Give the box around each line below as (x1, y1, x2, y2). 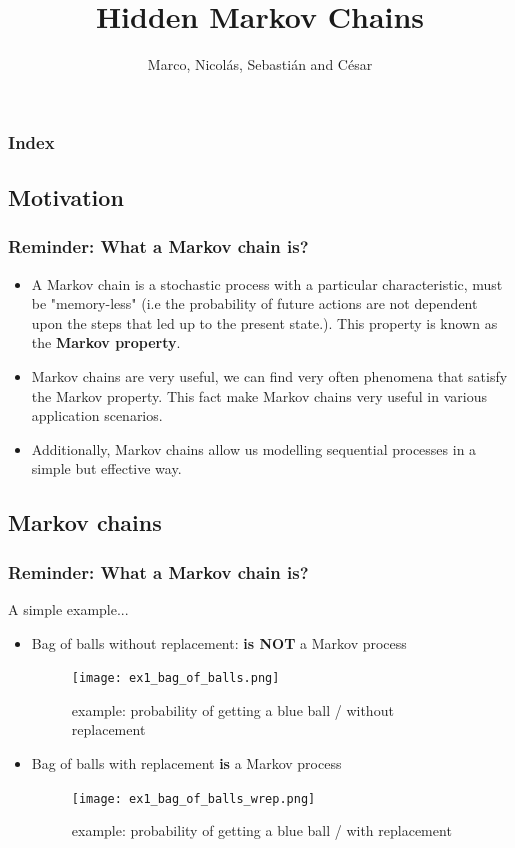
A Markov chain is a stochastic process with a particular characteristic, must (31, 273, 503, 294)
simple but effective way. (31, 458, 182, 479)
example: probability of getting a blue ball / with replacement (71, 820, 452, 841)
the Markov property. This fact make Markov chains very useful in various (31, 385, 487, 406)
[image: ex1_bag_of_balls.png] (71, 671, 280, 686)
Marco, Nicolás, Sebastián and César (147, 54, 373, 75)
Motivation (8, 182, 124, 213)
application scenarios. (31, 405, 163, 426)
